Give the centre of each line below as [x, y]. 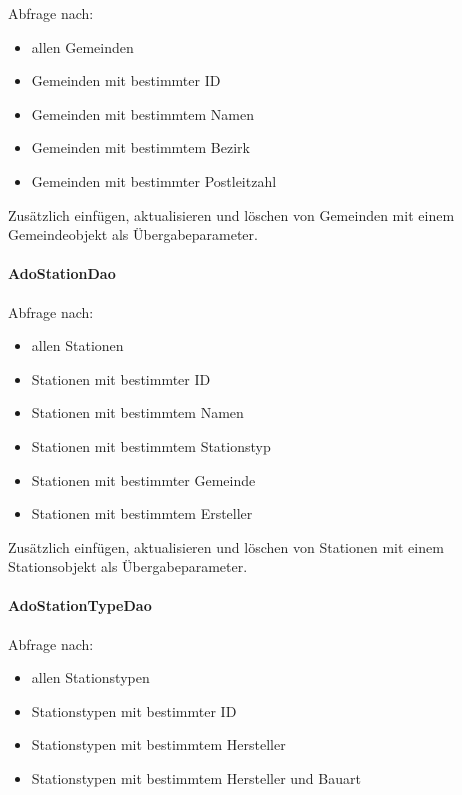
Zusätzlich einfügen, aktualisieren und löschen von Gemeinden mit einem [231, 214]
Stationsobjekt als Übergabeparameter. [128, 566]
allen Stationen [77, 345]
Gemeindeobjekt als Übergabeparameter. [133, 234]
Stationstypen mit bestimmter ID [134, 710]
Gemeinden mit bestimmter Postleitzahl [154, 180]
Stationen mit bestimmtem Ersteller [142, 513]
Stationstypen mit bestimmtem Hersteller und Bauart [196, 778]
